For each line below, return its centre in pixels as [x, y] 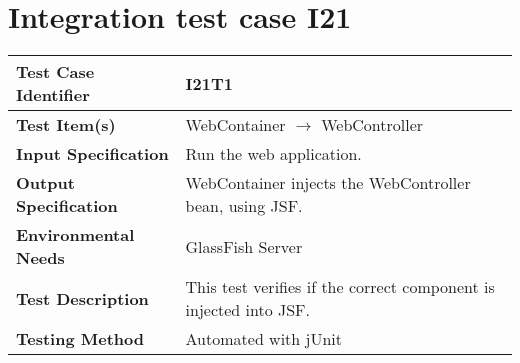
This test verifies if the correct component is [340, 287]
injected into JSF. [248, 310]
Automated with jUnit [264, 339]
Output [45, 183]
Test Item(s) [66, 125]
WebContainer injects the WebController [328, 183]
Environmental [75, 235]
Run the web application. [273, 154]
